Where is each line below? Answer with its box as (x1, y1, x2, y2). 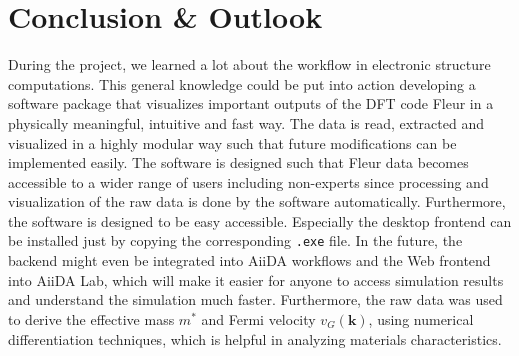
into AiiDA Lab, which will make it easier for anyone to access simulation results (8, 269, 504, 290)
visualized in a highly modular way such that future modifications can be (8, 132, 457, 153)
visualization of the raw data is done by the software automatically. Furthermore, (8, 191, 506, 212)
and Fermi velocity (201, 308, 316, 329)
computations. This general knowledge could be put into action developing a (8, 73, 476, 94)
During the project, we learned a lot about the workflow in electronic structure (8, 54, 491, 75)
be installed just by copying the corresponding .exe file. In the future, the (8, 230, 463, 251)
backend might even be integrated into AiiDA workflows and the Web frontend (8, 250, 491, 271)
